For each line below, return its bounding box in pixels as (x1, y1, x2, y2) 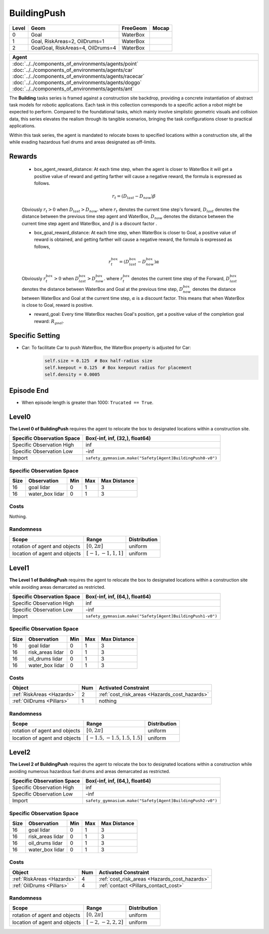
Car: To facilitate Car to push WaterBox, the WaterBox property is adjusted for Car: (21, 344, 191, 350)
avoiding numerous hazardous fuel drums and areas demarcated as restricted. (9, 768, 170, 774)
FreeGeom (122, 24, 147, 31)
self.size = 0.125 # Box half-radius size (44, 358, 153, 363)
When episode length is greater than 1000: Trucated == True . (21, 399, 154, 405)
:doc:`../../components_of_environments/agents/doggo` (12, 79, 142, 86)
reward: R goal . (34, 318, 64, 325)
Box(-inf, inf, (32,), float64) (85, 435, 151, 442)
